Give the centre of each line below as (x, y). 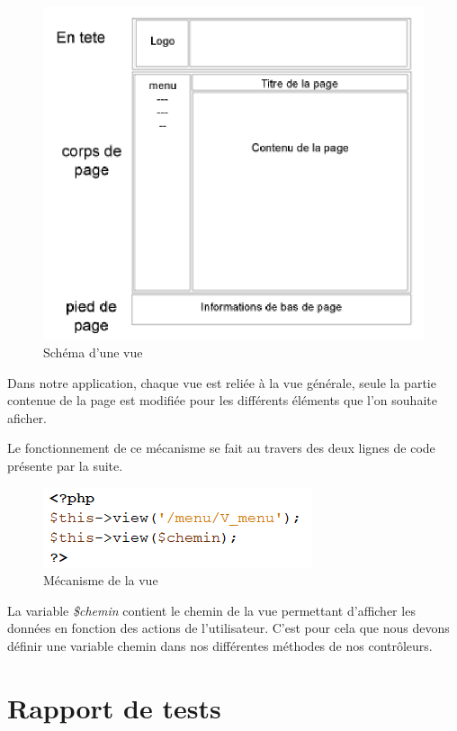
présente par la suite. (65, 465)
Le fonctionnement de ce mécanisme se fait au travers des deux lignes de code (221, 448)
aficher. (27, 417)
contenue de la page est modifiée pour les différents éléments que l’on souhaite (222, 400)
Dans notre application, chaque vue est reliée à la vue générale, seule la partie (222, 382)
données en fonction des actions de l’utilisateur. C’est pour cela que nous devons (228, 628)
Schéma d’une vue (93, 352)
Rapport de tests (114, 707)
